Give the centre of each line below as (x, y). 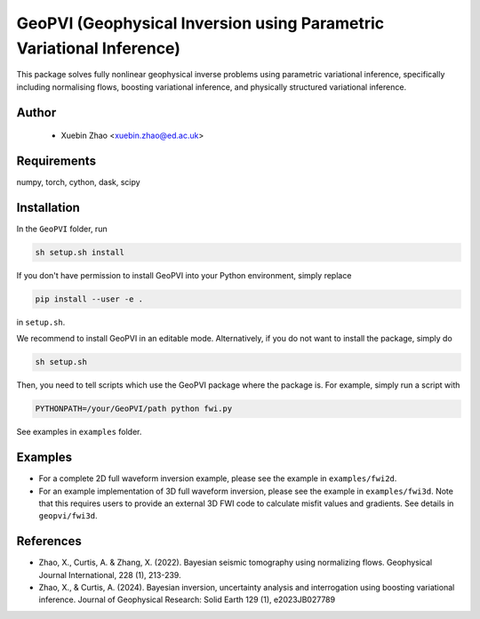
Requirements (56, 161)
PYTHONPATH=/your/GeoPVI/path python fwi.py (134, 409)
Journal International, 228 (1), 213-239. (110, 575)
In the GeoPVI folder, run (62, 229)
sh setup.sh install (80, 252)
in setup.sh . (41, 322)
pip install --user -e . (89, 299)
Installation (48, 208)
